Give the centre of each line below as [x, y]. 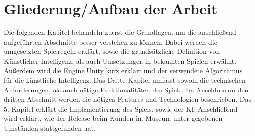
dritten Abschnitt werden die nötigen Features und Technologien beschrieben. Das [127, 99]
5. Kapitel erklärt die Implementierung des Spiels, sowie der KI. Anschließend [121, 108]
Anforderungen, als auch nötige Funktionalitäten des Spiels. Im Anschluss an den [126, 89]
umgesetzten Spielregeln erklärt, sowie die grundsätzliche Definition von [112, 51]
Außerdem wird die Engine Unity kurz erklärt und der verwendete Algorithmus [123, 70]
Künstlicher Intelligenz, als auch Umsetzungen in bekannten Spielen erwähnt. [120, 60]
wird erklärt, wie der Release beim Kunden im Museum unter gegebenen [113, 118]
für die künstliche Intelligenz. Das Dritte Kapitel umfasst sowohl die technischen [125, 80]
